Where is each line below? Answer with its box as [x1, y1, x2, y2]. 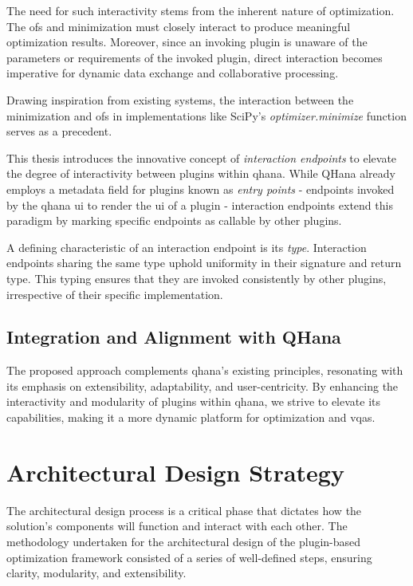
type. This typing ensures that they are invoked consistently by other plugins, [6, 269, 387, 286]
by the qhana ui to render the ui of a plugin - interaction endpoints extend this [6, 196, 393, 213]
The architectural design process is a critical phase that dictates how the [6, 501, 362, 518]
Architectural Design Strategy [6, 455, 344, 488]
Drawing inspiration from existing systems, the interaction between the [6, 91, 354, 108]
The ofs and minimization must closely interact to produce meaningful [6, 18, 351, 34]
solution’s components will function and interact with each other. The [6, 517, 348, 534]
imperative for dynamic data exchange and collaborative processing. [6, 65, 339, 81]
